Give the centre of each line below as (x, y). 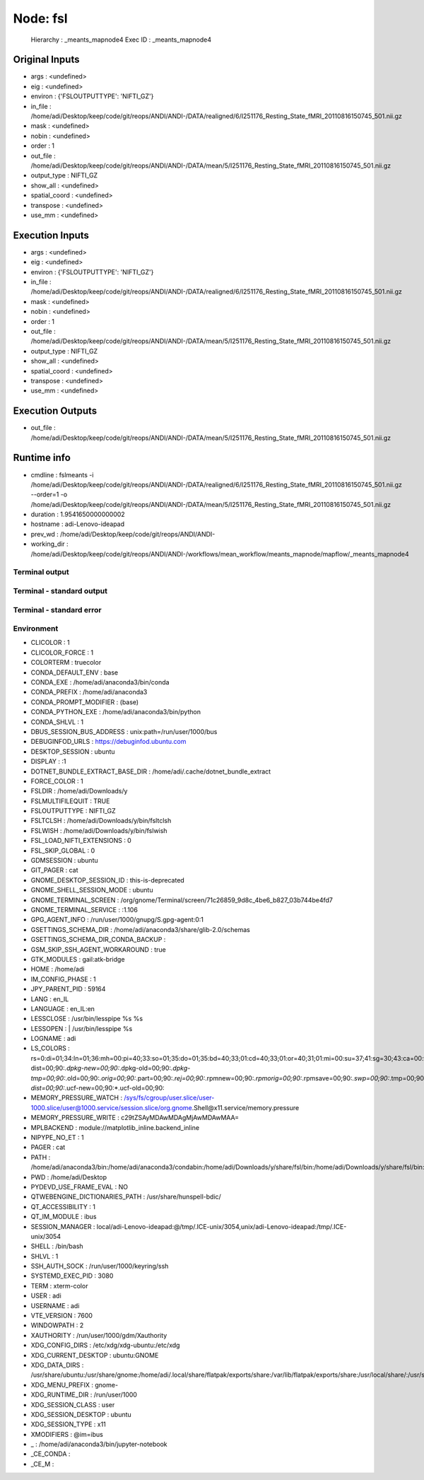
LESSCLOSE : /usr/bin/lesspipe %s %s (87, 1019)
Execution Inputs (51, 235)
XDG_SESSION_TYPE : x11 (68, 1424)
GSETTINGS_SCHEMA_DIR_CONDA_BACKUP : (98, 940)
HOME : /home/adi (58, 969)
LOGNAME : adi (53, 1039)
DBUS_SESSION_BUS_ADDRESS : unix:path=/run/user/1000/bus (124, 731)
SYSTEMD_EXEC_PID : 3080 (72, 1276)
